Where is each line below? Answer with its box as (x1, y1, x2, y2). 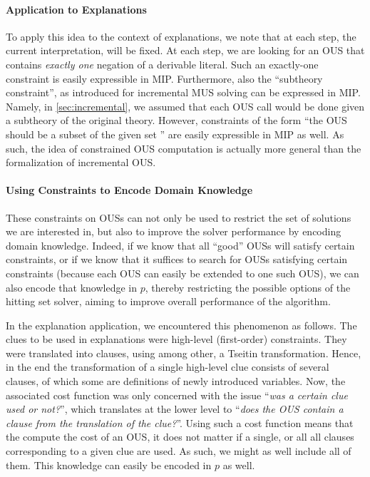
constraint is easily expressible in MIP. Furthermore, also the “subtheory (6, 71, 323, 86)
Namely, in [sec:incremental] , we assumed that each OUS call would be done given (6, 98, 365, 113)
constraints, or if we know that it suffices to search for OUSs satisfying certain (6, 252, 348, 267)
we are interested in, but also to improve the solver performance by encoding (6, 224, 341, 239)
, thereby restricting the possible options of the (145, 279, 351, 294)
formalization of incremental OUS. (6, 155, 156, 170)
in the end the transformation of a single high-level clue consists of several (6, 359, 329, 374)
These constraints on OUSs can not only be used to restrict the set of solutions (6, 210, 351, 225)
